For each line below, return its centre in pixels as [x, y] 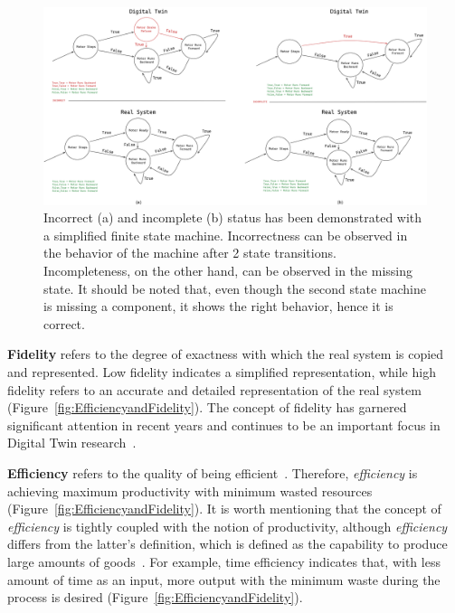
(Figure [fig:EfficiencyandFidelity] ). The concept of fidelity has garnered [207, 407]
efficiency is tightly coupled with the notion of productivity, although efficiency [227, 526]
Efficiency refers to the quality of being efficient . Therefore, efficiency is [213, 472]
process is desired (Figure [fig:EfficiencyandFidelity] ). [155, 597]
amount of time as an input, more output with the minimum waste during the [224, 579]
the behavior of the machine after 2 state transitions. [190, 253]
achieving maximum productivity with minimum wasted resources [190, 490]
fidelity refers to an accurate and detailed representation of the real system [214, 389]
